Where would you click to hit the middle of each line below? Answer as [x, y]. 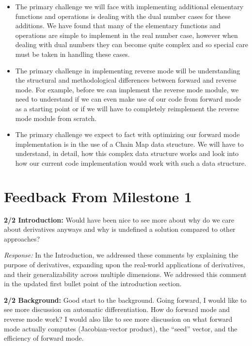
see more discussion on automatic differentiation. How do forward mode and [117, 309]
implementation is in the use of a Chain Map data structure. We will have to [129, 144]
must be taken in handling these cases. [72, 54]
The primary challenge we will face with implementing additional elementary [129, 6]
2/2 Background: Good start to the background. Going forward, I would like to [125, 300]
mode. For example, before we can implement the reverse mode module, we [127, 89]
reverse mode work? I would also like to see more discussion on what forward [118, 319]
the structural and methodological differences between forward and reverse [126, 80]
